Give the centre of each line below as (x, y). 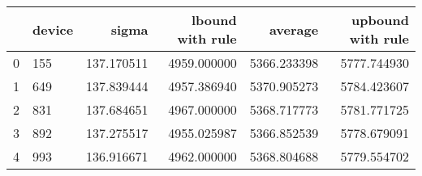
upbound (380, 20)
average (294, 29)
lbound (214, 20)
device (53, 29)
